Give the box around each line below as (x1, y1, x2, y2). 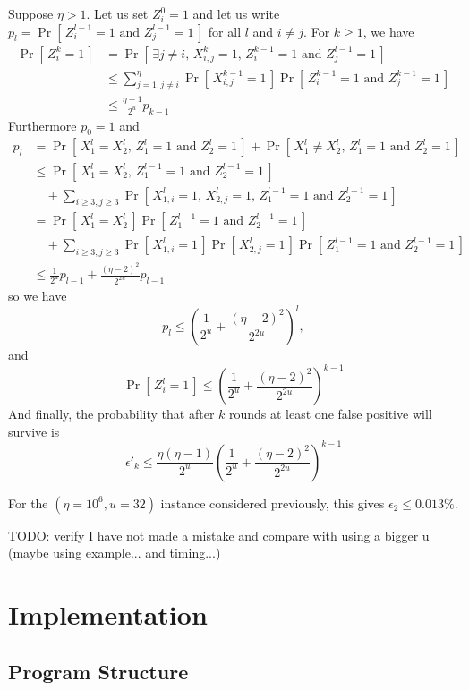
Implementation (8, 596, 208, 633)
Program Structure (8, 657, 189, 685)
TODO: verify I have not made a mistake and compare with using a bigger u (8, 525, 430, 544)
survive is (8, 422, 60, 440)
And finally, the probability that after (8, 405, 215, 423)
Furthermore (8, 115, 77, 134)
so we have (8, 286, 67, 304)
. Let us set (86, 4, 149, 22)
